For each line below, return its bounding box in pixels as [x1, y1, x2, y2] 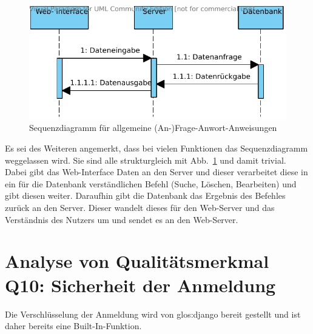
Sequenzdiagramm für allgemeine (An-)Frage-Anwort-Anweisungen [29, 121, 277, 134]
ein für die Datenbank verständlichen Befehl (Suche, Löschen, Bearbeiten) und [5, 177, 297, 190]
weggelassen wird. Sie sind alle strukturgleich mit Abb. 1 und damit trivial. [5, 153, 286, 166]
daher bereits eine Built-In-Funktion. [5, 319, 142, 332]
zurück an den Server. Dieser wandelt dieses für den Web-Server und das [5, 201, 275, 214]
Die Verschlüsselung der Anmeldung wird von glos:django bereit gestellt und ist [5, 307, 301, 320]
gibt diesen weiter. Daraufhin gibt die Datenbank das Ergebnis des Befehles [5, 189, 286, 202]
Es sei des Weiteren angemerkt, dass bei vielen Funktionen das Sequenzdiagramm [5, 142, 308, 155]
